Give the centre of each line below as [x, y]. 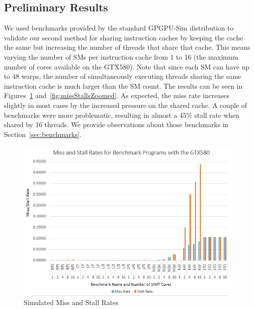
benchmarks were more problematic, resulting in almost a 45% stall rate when [122, 115]
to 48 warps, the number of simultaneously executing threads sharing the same [123, 76]
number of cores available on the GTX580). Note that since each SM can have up [127, 66]
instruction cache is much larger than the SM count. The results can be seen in [123, 86]
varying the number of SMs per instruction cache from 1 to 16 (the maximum [121, 56]
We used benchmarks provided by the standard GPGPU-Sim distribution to [119, 28]
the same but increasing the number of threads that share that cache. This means [127, 47]
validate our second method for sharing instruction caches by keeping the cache [124, 37]
